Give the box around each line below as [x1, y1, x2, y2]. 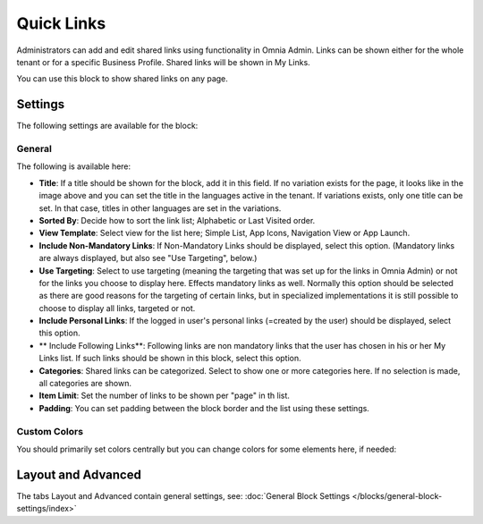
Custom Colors [16, 425, 84, 437]
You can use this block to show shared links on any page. [16, 73, 228, 84]
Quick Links [16, 13, 106, 33]
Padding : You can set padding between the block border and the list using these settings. [38, 402, 370, 413]
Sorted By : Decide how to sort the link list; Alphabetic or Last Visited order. [38, 215, 316, 225]
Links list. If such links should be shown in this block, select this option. [38, 353, 301, 364]
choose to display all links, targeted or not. [38, 302, 196, 313]
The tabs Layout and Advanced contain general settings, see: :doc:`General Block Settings [16, 490, 351, 501]
